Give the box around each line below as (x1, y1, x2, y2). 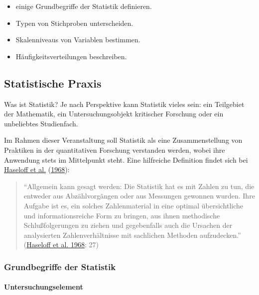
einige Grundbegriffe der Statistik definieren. (15, 1, 152, 11)
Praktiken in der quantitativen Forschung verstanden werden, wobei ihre (4, 144, 225, 155)
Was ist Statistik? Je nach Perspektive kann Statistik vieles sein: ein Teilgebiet (4, 98, 245, 109)
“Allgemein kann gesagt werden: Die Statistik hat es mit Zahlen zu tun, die (23, 181, 255, 191)
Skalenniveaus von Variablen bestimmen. (15, 34, 140, 45)
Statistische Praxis (4, 75, 102, 91)
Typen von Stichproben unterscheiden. (15, 17, 133, 28)
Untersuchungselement (4, 282, 83, 292)
